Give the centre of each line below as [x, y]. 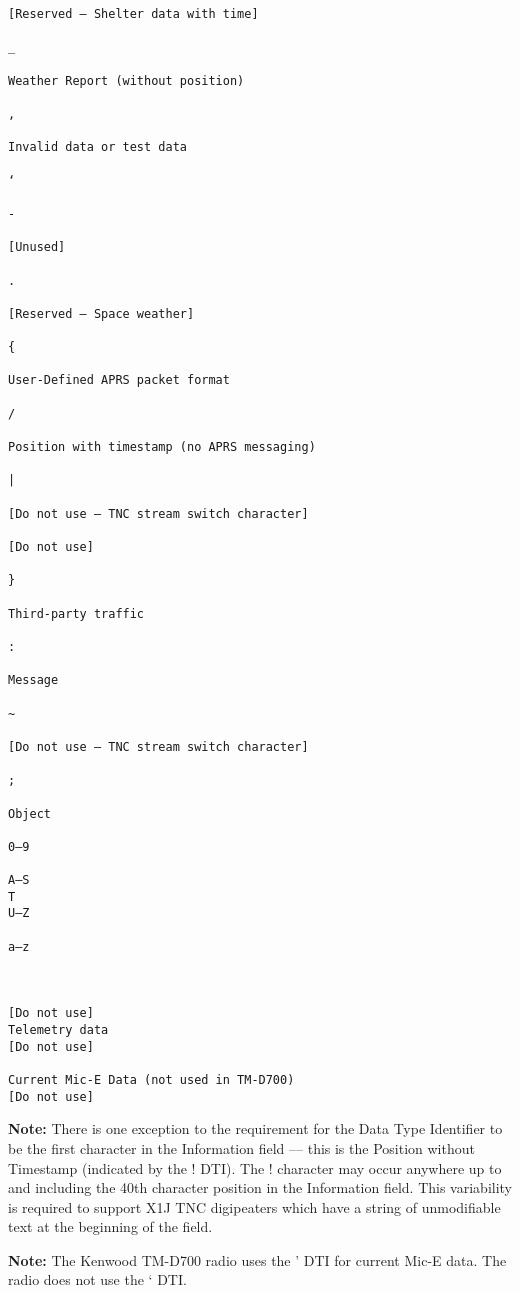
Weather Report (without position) [126, 80]
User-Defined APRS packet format [119, 380]
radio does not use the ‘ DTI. [97, 1279]
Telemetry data [58, 1030]
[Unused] [37, 247]
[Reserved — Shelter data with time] [133, 14]
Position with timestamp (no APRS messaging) [162, 447]
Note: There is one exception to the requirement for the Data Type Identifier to [255, 1128]
